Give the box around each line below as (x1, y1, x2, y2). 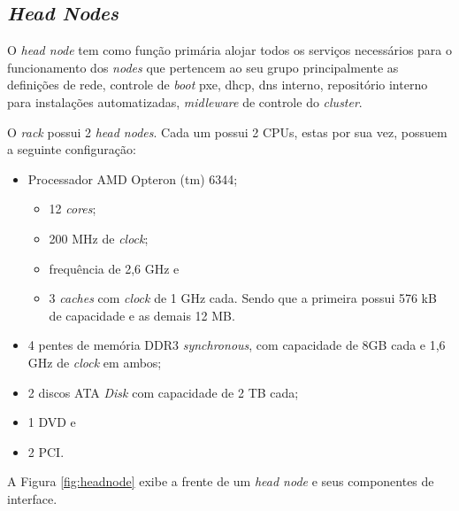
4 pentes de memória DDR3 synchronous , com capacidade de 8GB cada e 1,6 (27, 336, 446, 354)
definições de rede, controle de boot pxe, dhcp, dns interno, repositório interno (7, 75, 428, 94)
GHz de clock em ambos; (27, 352, 162, 371)
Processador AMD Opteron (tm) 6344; (27, 169, 238, 188)
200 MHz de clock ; (49, 228, 149, 247)
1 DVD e (27, 413, 76, 431)
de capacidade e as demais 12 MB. (49, 306, 235, 324)
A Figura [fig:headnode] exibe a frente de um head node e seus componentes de (7, 472, 434, 491)
